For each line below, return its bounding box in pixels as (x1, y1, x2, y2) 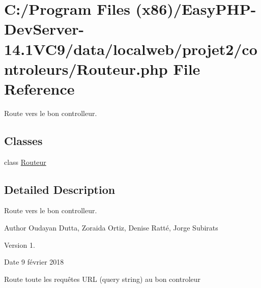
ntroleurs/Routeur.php (4, 58, 168, 79)
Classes (4, 132, 43, 148)
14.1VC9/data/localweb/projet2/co (4, 38, 257, 59)
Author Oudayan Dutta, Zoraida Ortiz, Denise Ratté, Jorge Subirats (4, 222, 218, 233)
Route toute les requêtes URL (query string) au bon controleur (4, 273, 201, 284)
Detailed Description (4, 181, 115, 197)
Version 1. (4, 239, 35, 250)
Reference (4, 78, 75, 99)
